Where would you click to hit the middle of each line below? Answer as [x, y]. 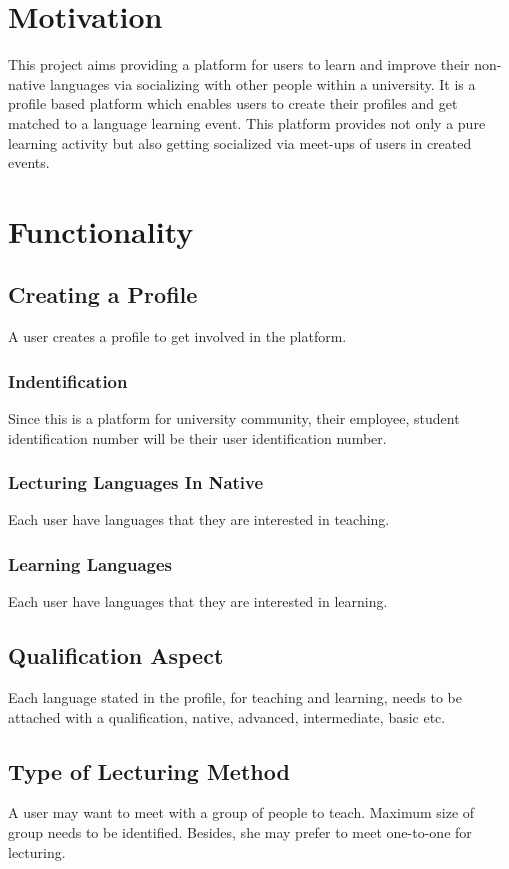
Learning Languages [90, 564]
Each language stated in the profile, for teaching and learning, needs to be [235, 697]
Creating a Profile [103, 294]
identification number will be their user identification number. [197, 437]
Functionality [101, 230]
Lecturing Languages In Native [136, 482]
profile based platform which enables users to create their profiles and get [233, 103]
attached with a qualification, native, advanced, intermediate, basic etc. [227, 716]
